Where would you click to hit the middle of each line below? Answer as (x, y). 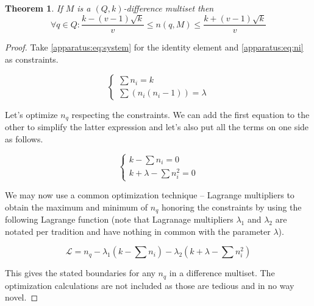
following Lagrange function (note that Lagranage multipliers (119, 219)
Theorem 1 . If (34, 8)
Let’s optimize (31, 114)
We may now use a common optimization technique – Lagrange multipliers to (150, 195)
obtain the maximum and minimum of (77, 207)
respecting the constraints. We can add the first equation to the (191, 114)
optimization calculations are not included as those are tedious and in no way (150, 285)
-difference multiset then (169, 8)
